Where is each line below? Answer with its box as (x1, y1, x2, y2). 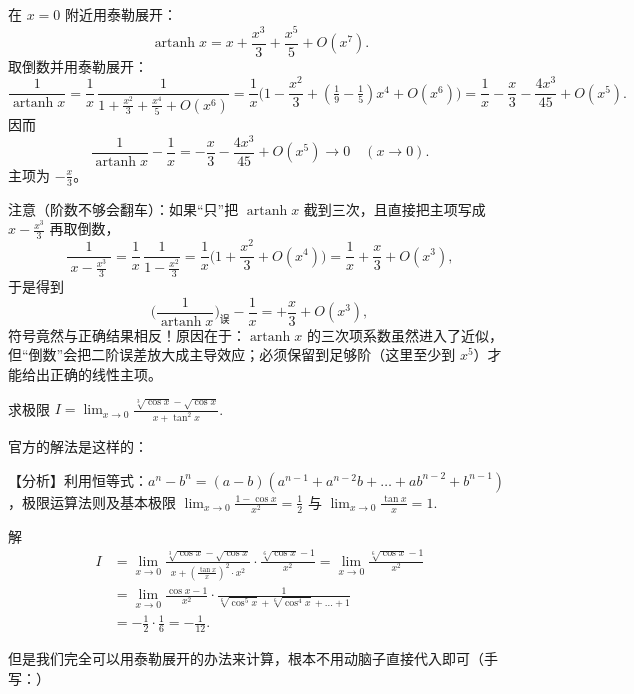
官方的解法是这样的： (8, 436, 148, 457)
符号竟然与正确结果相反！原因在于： (8, 324, 246, 345)
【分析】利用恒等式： (8, 469, 148, 490)
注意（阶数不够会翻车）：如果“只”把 (8, 198, 239, 219)
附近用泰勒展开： (65, 4, 178, 24)
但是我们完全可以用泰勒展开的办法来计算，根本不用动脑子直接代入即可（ (8, 647, 484, 668)
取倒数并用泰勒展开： (8, 55, 148, 76)
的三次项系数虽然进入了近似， (306, 324, 503, 345)
